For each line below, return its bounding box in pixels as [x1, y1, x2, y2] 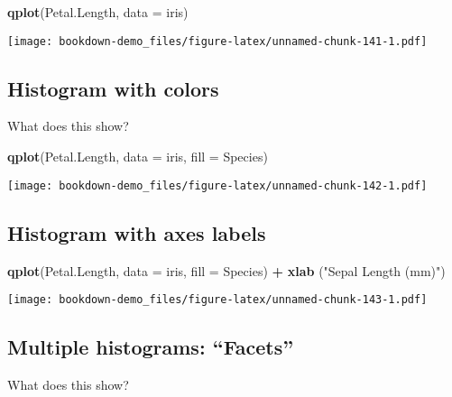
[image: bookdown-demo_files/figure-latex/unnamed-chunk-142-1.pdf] [7, 179, 428, 192]
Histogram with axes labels [7, 218, 266, 246]
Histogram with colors [7, 74, 219, 102]
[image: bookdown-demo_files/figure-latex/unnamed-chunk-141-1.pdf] [7, 34, 428, 48]
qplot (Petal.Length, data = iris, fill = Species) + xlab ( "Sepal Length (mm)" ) [7, 261, 446, 280]
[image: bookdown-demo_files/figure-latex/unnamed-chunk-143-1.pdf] [7, 293, 428, 307]
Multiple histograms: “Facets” [7, 333, 294, 361]
